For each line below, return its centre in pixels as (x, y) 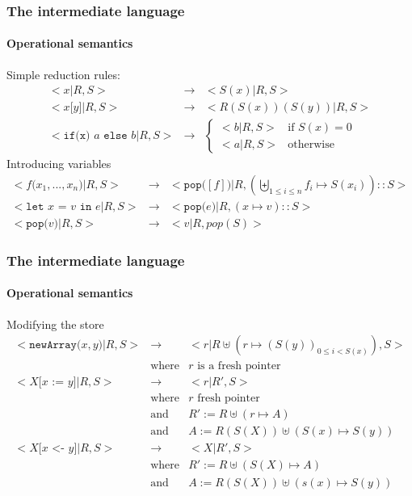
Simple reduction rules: (63, 74)
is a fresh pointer (239, 366)
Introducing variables (59, 164)
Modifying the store (55, 324)
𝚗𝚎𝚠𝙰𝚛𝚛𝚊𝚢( (55, 345)
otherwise (311, 144)
